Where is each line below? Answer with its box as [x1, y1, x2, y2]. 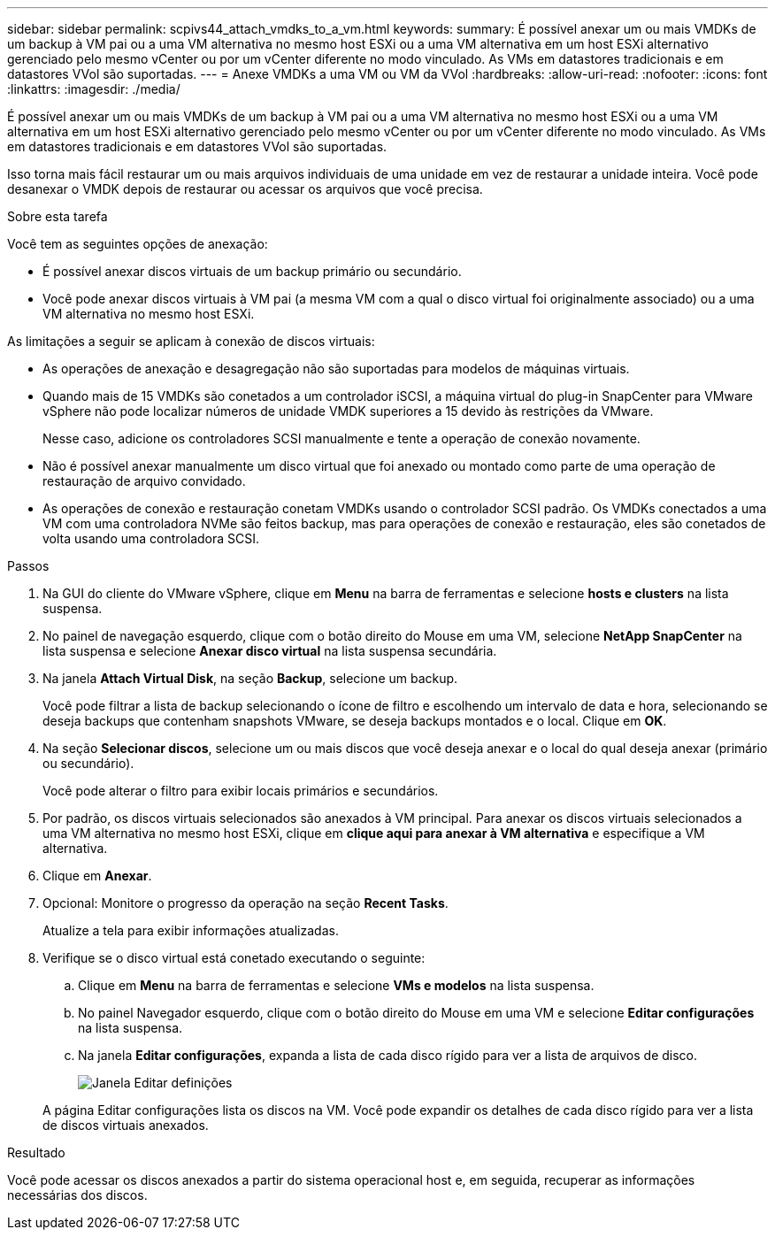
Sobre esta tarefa [7, 209, 108, 224]
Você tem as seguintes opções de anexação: [7, 236, 268, 251]
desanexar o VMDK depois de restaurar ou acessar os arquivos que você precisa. [7, 181, 483, 196]
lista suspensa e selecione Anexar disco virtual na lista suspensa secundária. [42, 643, 497, 658]
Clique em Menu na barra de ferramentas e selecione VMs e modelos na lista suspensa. [78, 978, 595, 993]
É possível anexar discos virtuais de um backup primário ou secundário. [42, 264, 462, 279]
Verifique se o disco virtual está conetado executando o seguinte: [42, 950, 426, 965]
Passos [7, 558, 50, 573]
